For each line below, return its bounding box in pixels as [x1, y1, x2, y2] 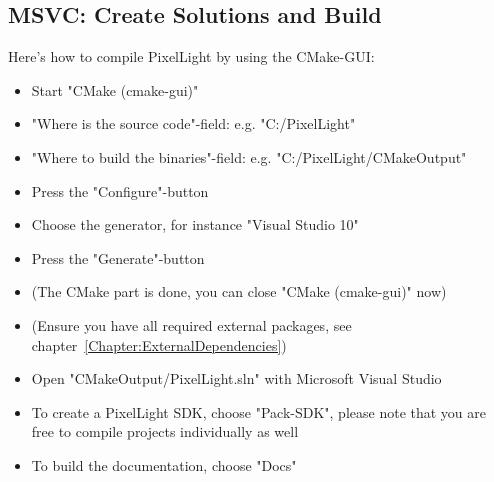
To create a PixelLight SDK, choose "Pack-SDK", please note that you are [31, 401, 486, 422]
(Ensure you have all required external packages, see [31, 314, 352, 335]
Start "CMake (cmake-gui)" [31, 79, 199, 100]
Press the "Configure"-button [31, 180, 209, 201]
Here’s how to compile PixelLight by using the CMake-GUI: [8, 46, 375, 67]
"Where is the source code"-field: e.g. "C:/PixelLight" [31, 113, 356, 134]
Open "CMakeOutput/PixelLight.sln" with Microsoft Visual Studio [31, 368, 442, 389]
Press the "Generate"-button [31, 247, 205, 268]
